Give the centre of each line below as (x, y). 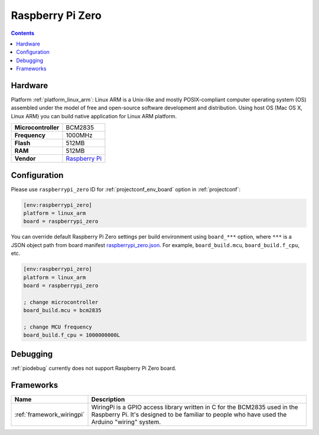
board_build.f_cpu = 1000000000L (72, 335)
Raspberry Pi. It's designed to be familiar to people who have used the (189, 414)
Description (108, 399)
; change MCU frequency (58, 327)
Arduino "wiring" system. (126, 421)
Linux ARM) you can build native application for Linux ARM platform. (94, 116)
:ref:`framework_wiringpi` (50, 414)
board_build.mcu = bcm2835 (62, 311)
